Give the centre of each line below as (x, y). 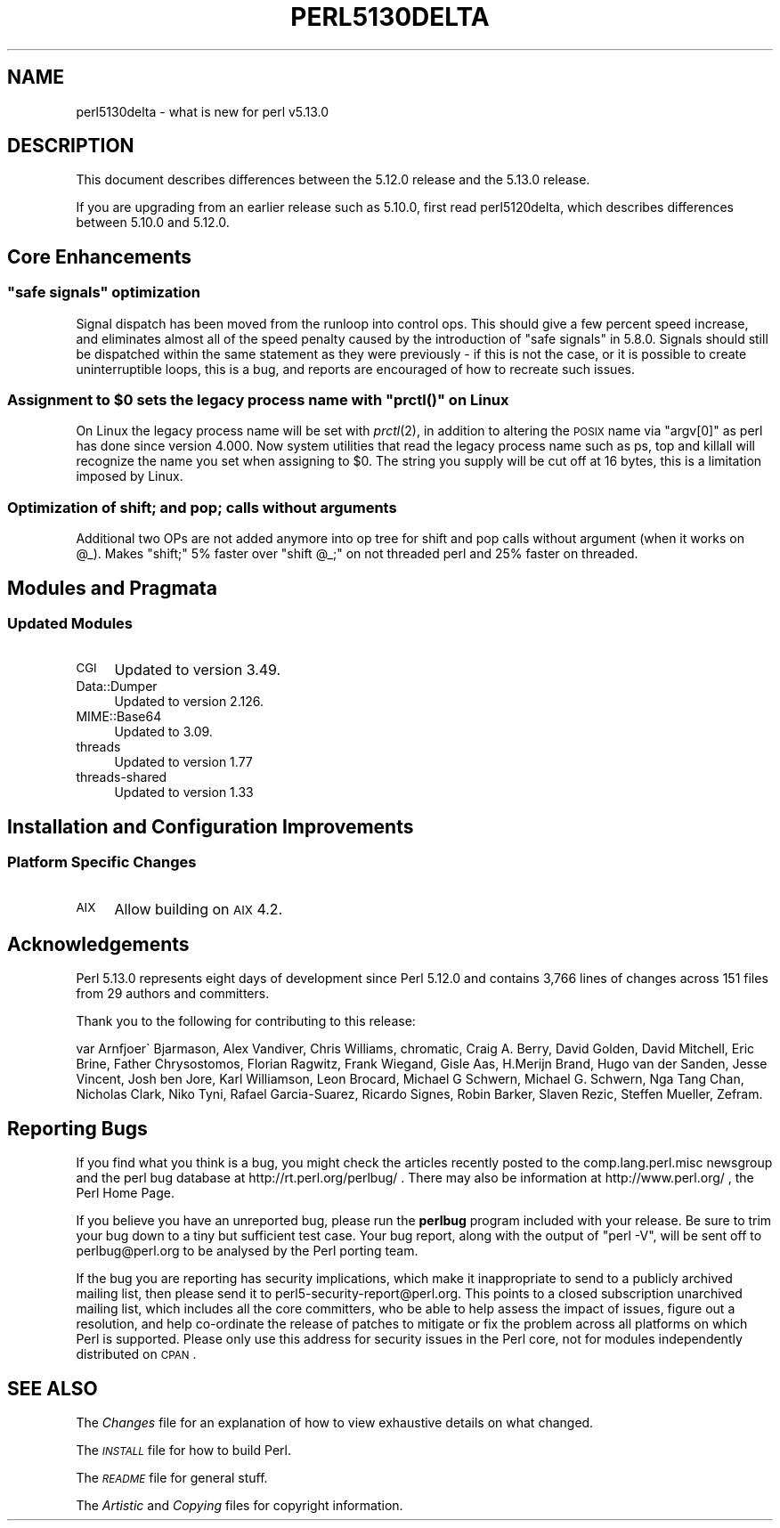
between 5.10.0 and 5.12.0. (153, 223)
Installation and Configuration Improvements (211, 826)
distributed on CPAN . (136, 1354)
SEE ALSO (53, 1388)
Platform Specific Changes (102, 862)
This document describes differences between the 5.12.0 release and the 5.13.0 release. (333, 180)
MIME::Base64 (119, 717)
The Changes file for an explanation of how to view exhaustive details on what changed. (335, 1423)
